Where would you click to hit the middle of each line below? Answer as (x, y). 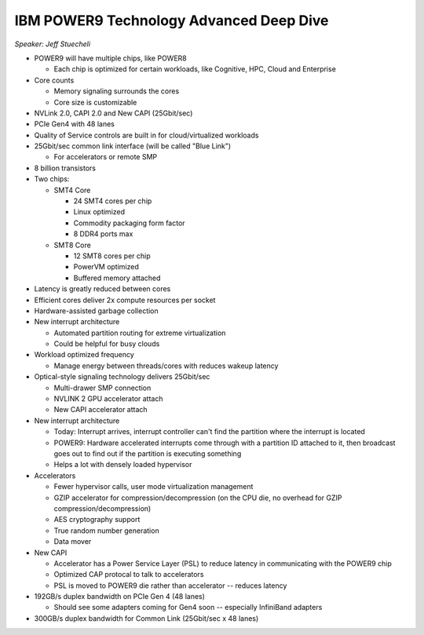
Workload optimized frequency (84, 355)
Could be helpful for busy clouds (107, 344)
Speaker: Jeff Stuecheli (52, 44)
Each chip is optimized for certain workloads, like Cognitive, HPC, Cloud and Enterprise (195, 69)
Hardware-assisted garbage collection (96, 311)
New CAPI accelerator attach (101, 410)
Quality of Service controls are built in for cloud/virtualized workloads (146, 135)
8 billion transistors (65, 168)
